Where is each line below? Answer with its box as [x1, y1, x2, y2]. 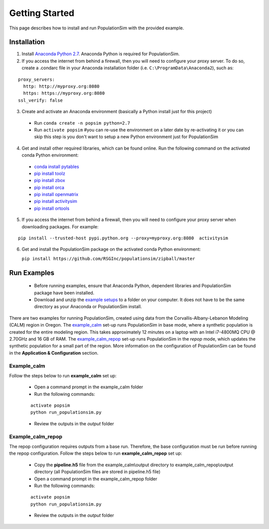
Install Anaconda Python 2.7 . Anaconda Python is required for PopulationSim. [21, 51, 180, 57]
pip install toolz [34, 170, 66, 176]
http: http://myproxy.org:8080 [23, 84, 100, 89]
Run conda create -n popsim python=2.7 [34, 120, 131, 126]
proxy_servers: [18, 76, 55, 82]
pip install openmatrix [34, 191, 79, 197]
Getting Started [9, 7, 75, 18]
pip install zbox [34, 177, 65, 183]
